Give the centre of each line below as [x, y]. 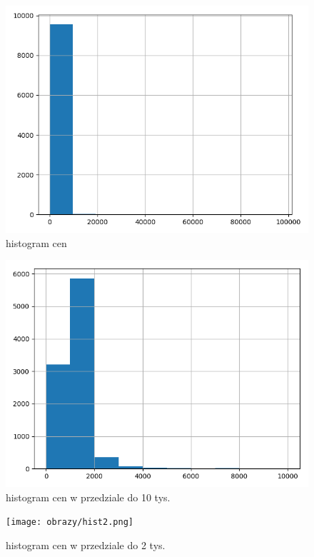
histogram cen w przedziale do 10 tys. [88, 497]
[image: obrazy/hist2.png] [70, 522]
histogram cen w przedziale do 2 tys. [86, 545]
